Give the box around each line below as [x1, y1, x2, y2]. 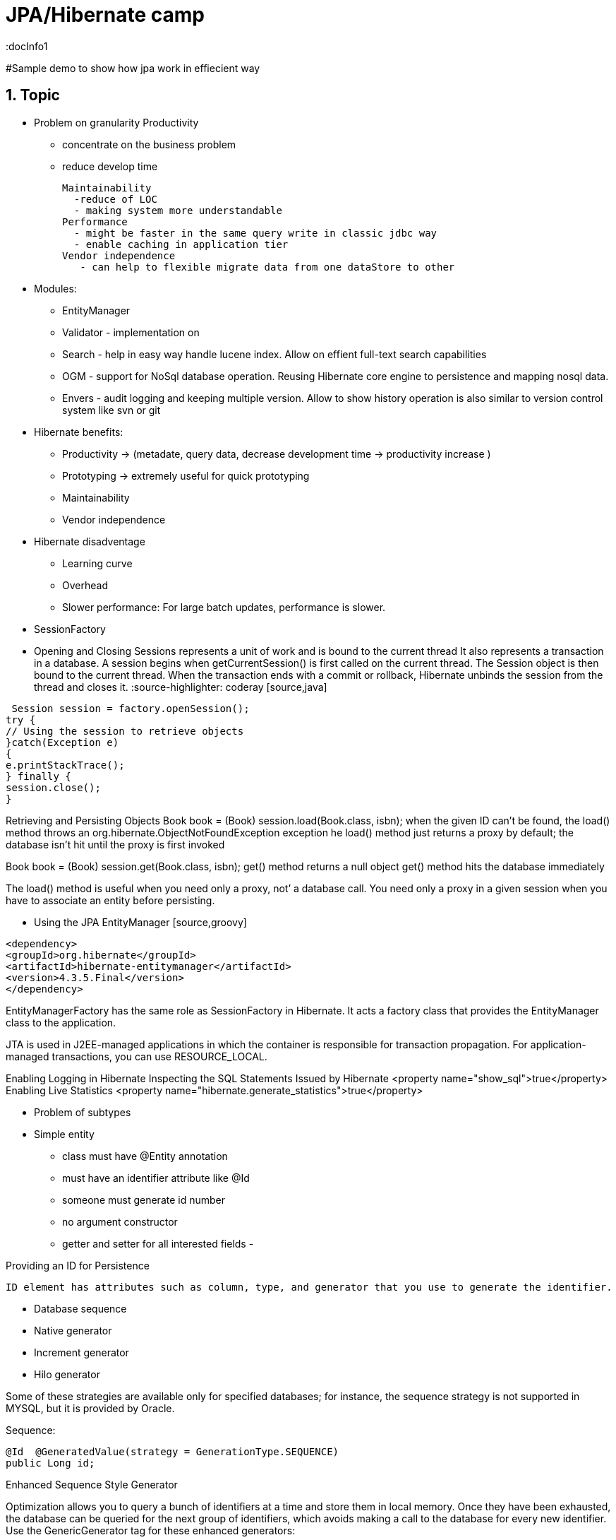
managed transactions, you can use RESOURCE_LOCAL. [6, 1050, 267, 1062]
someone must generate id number [62, 1193, 225, 1206]
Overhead [62, 579, 108, 591]
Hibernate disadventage [34, 535, 145, 547]
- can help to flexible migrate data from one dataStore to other [80, 261, 455, 273]
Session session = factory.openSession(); [11, 702, 250, 714]
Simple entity [34, 1127, 95, 1140]
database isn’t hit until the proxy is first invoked [6, 838, 225, 851]
